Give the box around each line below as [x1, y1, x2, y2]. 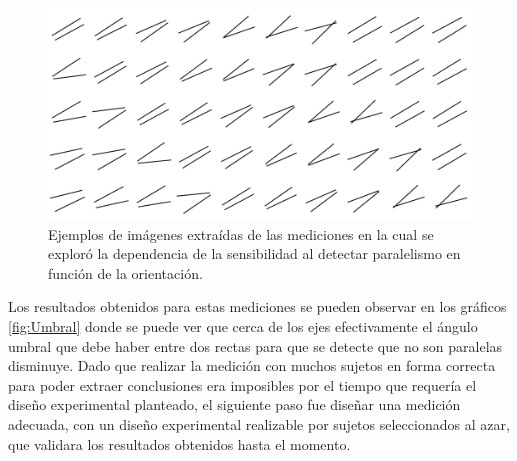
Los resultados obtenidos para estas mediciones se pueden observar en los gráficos [8, 296, 507, 317]
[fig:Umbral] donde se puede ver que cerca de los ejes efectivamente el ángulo [8, 315, 478, 336]
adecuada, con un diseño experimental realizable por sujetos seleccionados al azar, [8, 413, 510, 434]
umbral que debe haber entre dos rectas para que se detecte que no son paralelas [8, 335, 503, 356]
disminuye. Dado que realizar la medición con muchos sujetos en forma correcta [8, 355, 496, 376]
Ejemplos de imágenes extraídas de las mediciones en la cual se [48, 223, 434, 244]
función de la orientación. [48, 262, 203, 283]
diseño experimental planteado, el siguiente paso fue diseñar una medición [8, 394, 461, 415]
